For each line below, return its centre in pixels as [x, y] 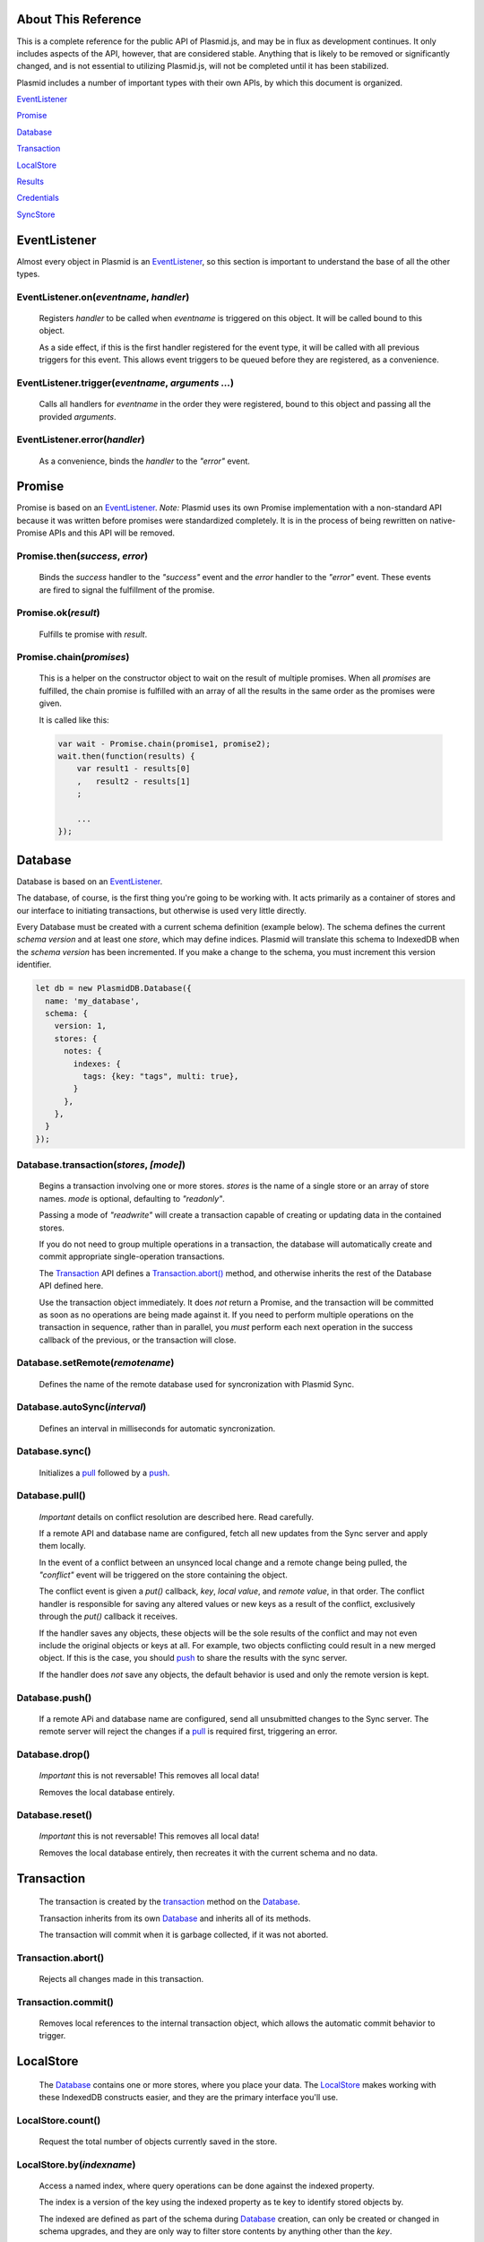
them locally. [63, 1546]
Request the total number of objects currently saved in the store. [158, 2142]
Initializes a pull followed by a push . [104, 1473]
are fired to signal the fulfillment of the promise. [127, 590]
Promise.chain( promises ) [73, 657]
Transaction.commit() [65, 2002]
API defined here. [71, 1286]
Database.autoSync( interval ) [82, 1407]
